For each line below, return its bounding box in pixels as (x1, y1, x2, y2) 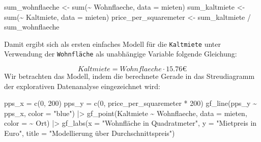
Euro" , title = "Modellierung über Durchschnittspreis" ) (4, 128, 175, 138)
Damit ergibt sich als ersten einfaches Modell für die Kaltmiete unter (4, 38, 221, 49)
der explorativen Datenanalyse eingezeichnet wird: (4, 80, 160, 91)
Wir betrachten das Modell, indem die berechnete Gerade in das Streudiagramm (4, 71, 255, 81)
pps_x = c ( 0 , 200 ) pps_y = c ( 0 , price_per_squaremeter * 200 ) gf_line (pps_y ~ (4, 98, 257, 108)
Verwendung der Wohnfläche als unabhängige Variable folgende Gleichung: (4, 48, 237, 59)
